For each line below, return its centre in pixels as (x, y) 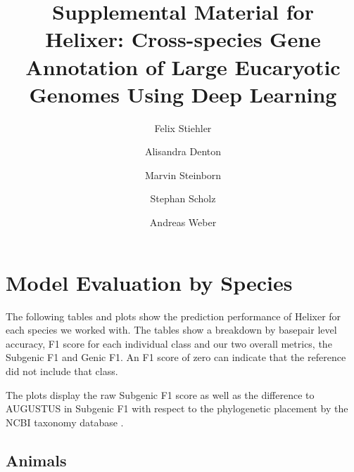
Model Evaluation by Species (149, 282)
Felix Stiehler (183, 127)
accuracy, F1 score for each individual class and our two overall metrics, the (169, 343)
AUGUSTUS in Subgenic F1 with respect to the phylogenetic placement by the (177, 408)
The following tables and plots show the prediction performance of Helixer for (173, 316)
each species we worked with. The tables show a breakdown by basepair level (171, 330)
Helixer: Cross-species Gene (183, 39)
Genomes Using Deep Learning (183, 94)
